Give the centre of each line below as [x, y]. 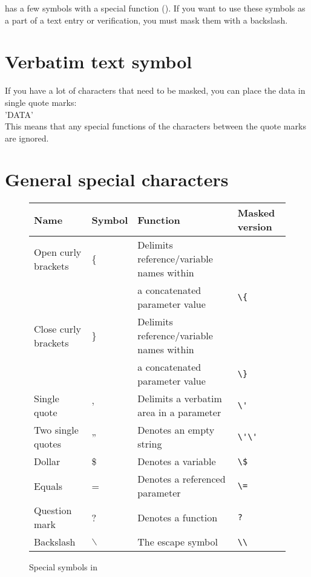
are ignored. [27, 138]
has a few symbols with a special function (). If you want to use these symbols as [155, 8]
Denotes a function [178, 517]
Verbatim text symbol [99, 61]
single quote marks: [41, 102]
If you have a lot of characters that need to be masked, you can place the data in [155, 90]
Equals [48, 486]
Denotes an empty [176, 430]
